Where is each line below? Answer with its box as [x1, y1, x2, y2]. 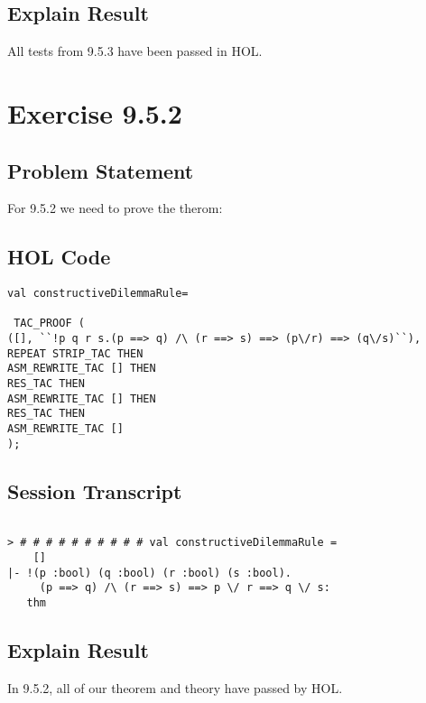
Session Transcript [7, 476, 182, 504]
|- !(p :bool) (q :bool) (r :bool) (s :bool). [7, 566, 292, 579]
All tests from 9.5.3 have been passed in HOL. [7, 42, 263, 60]
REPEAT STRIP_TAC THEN [7, 347, 144, 360]
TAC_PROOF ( [14, 317, 85, 330]
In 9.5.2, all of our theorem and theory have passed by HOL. [7, 678, 343, 697]
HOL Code [7, 243, 111, 271]
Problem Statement [7, 156, 194, 184]
